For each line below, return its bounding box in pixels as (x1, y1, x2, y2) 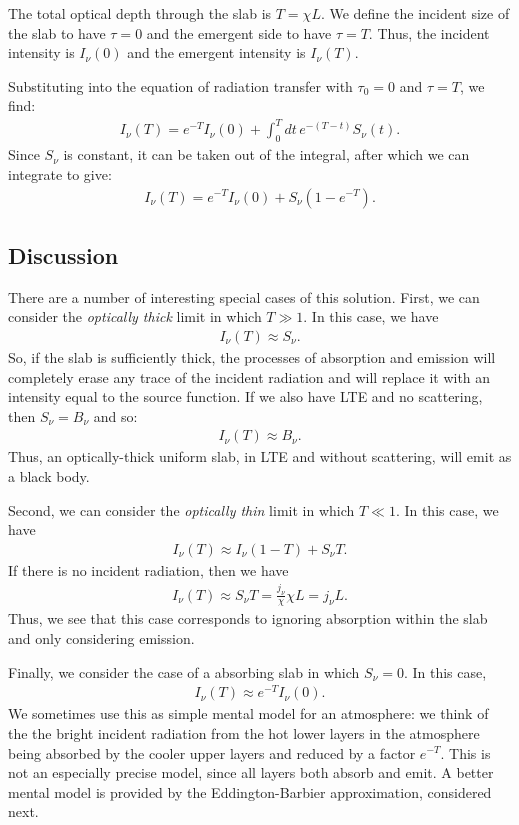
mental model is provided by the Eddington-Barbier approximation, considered (8, 781, 492, 802)
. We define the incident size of (320, 3, 510, 23)
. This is (440, 742, 491, 763)
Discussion (8, 239, 119, 270)
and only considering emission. (8, 628, 195, 649)
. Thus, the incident (368, 22, 490, 43)
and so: (93, 405, 138, 426)
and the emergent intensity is (127, 42, 306, 63)
